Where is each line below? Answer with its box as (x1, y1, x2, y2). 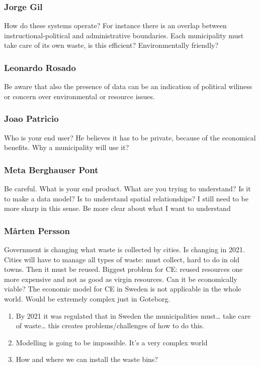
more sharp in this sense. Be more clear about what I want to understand (4, 203, 231, 213)
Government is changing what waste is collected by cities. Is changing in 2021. (4, 244, 245, 255)
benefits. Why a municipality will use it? (4, 142, 129, 153)
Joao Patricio (4, 112, 59, 125)
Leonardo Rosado (4, 61, 76, 74)
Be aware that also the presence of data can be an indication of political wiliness (4, 81, 252, 92)
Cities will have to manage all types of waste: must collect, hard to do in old (4, 254, 240, 264)
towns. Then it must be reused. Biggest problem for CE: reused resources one (4, 264, 243, 274)
